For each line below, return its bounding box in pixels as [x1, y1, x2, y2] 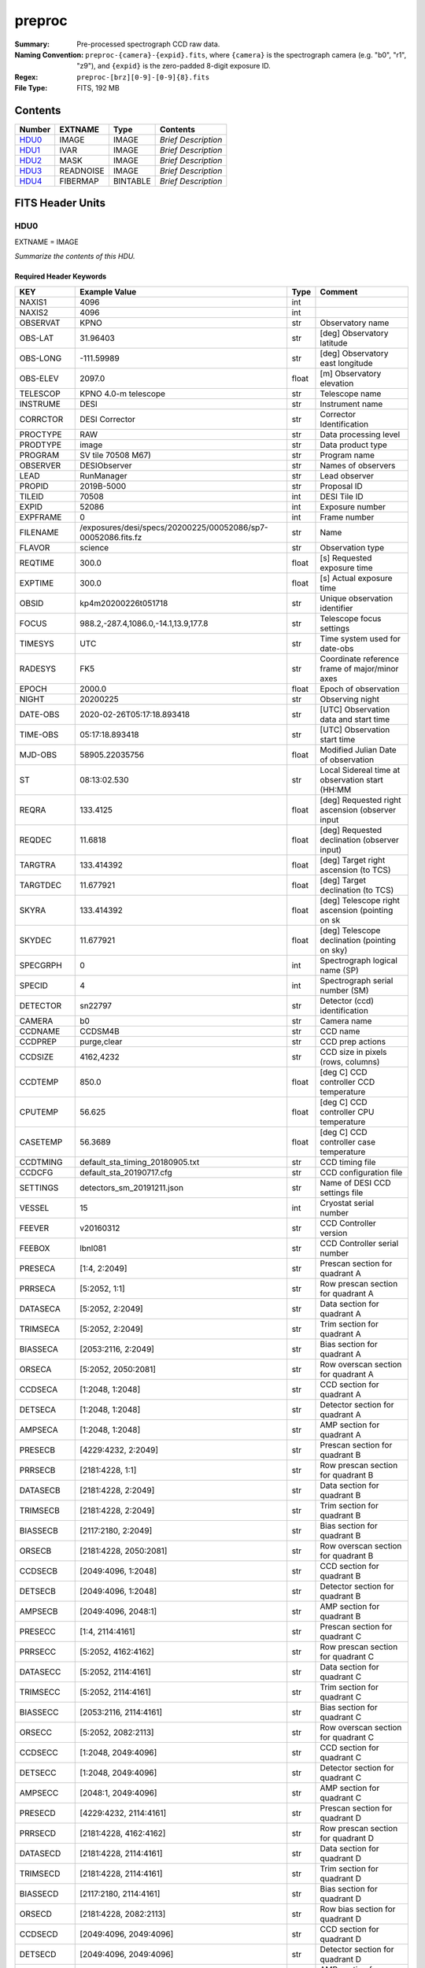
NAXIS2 [19, 307, 49, 318]
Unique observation [320, 593, 394, 604]
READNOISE [59, 165, 105, 176]
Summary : [14, 39, 50, 49]
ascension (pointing [320, 904, 394, 916]
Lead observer [320, 470, 374, 481]
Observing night [320, 694, 380, 705]
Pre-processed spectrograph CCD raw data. [76, 39, 220, 49]
